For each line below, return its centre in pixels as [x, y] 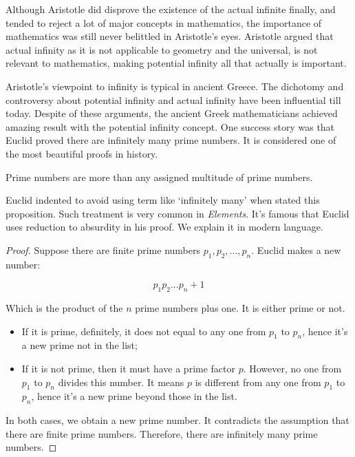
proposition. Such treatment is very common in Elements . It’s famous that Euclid [177, 213]
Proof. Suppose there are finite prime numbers [103, 249]
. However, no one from [292, 369]
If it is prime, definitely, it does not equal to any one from [144, 331]
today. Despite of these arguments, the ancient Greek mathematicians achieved [172, 113]
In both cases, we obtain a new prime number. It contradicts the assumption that [177, 420]
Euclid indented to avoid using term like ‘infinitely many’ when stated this [163, 200]
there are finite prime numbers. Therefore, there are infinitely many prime [162, 433]
